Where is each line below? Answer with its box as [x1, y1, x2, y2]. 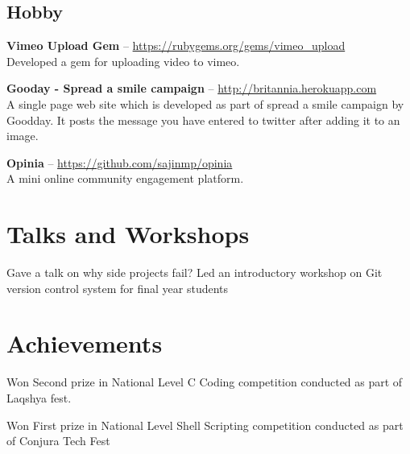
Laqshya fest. [6, 389, 72, 406]
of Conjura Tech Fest [6, 432, 110, 449]
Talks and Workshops [6, 217, 250, 250]
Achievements [6, 327, 163, 360]
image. [6, 127, 39, 144]
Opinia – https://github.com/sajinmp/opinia [6, 154, 233, 171]
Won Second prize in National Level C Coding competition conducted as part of [6, 374, 403, 390]
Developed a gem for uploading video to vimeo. [6, 52, 240, 69]
